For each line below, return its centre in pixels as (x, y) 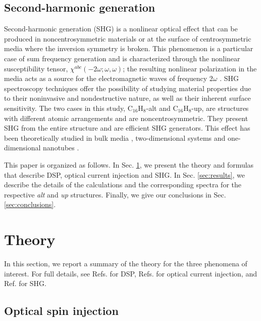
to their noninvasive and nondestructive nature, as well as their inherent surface (127, 98)
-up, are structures (220, 108)
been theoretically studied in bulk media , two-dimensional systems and (115, 137)
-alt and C (162, 108)
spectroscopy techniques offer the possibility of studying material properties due (128, 88)
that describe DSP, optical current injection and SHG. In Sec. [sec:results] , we (124, 174)
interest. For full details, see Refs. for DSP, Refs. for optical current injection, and (130, 273)
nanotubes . (61, 148)
